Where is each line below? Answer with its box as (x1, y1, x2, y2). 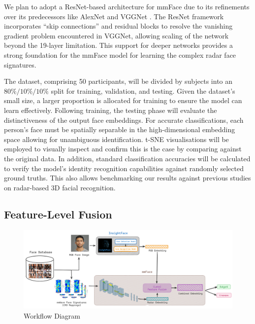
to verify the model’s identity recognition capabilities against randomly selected (4, 163, 244, 173)
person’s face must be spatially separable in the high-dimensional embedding (4, 124, 235, 135)
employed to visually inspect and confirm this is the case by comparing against (4, 144, 242, 154)
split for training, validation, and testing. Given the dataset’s (51, 85, 235, 96)
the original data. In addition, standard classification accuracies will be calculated (4, 153, 251, 163)
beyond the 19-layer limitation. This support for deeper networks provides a (4, 40, 233, 50)
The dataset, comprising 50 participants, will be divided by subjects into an (4, 76, 233, 86)
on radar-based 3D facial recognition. (4, 182, 116, 192)
